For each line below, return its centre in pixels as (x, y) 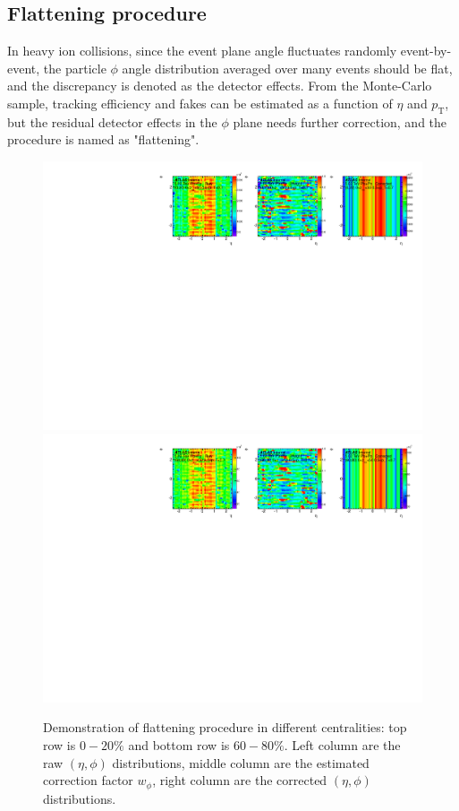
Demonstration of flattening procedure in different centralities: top (225, 727)
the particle (75, 68)
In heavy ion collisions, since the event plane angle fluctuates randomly (202, 51)
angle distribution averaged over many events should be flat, (287, 68)
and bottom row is (179, 745)
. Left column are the (342, 745)
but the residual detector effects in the (112, 121)
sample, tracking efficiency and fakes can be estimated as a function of (200, 103)
